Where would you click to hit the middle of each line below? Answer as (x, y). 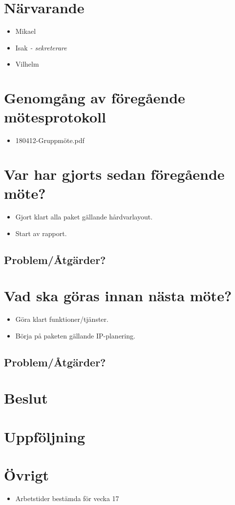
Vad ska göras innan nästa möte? (118, 296)
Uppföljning (45, 436)
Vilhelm (27, 64)
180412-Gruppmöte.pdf (50, 140)
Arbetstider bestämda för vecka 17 (67, 498)
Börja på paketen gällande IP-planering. (75, 335)
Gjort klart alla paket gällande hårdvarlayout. (84, 217)
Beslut (26, 398)
